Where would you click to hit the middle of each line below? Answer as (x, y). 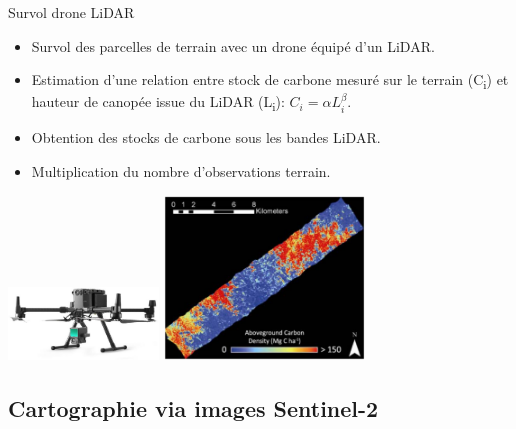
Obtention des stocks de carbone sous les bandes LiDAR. (206, 137)
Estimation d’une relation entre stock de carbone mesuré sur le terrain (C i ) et (270, 80)
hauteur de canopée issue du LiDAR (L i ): (158, 103)
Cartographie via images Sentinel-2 (193, 407)
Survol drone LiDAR (71, 12)
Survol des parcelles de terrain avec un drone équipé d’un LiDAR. (233, 45)
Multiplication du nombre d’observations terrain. (181, 171)
